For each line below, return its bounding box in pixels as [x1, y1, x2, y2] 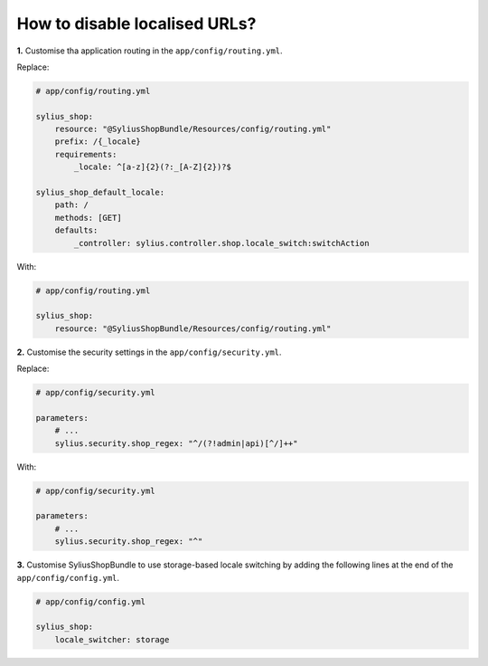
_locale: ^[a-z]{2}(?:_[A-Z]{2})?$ [73, 162, 232, 172]
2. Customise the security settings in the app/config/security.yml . [16, 347, 282, 357]
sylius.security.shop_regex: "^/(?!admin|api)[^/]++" [54, 438, 298, 448]
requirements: [54, 149, 117, 159]
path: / [54, 200, 89, 210]
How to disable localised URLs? [16, 14, 257, 33]
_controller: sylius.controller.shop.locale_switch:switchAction [73, 238, 370, 248]
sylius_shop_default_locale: [35, 187, 165, 198]
